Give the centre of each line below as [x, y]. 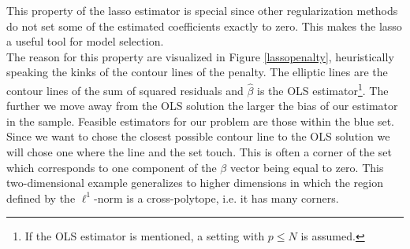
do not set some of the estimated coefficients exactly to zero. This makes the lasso [204, 26]
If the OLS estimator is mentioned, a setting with [145, 236]
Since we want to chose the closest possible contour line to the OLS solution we [198, 136]
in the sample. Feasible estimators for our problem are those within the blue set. [201, 121]
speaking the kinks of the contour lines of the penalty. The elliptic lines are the [197, 72]
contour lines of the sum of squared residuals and [125, 90]
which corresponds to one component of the [112, 167]
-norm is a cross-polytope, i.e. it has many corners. [216, 198]
